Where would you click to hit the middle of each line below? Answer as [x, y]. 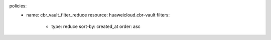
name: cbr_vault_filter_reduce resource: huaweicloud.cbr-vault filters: [98, 15]
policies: [18, 6]
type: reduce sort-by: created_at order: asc [96, 26]
